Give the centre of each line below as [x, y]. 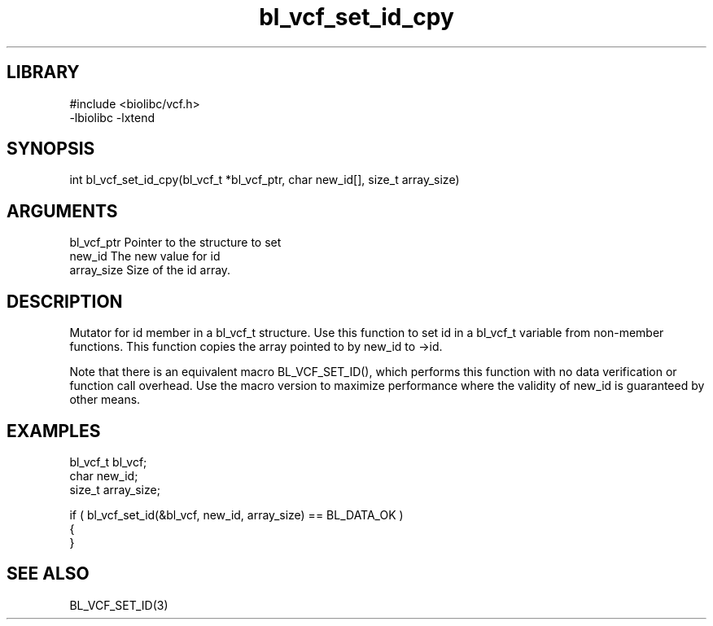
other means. [105, 400]
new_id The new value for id [145, 256]
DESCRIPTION [65, 301]
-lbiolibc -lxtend [112, 117]
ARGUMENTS [62, 211]
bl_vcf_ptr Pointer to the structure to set [175, 243]
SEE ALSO [48, 574]
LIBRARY [43, 72]
